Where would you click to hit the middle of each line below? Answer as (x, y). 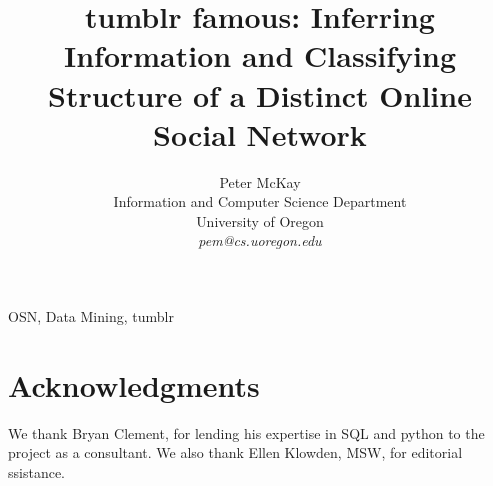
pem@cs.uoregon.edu (260, 240)
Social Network (260, 133)
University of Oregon (260, 220)
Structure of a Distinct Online (260, 94)
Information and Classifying (260, 55)
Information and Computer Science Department (260, 201)
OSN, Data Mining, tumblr (91, 316)
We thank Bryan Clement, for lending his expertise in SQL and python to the (246, 432)
